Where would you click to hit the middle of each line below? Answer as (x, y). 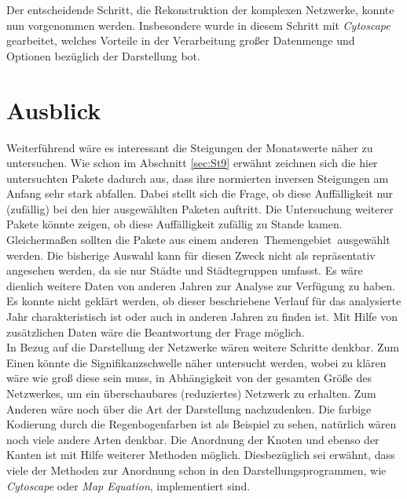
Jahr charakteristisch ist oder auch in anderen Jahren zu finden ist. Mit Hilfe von (202, 317)
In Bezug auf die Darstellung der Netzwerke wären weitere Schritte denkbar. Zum (203, 347)
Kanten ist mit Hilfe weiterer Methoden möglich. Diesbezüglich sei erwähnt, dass (201, 455)
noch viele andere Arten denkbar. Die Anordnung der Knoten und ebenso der (193, 439)
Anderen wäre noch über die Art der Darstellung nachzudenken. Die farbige (189, 408)
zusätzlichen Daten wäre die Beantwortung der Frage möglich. (156, 331)
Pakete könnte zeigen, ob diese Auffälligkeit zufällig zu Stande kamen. (174, 224)
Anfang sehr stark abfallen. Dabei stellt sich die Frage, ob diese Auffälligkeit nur (200, 193)
